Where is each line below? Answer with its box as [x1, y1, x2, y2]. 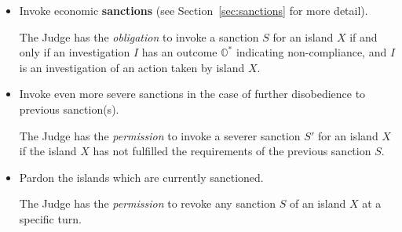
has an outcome [141, 44, 217, 60]
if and [349, 28, 378, 45]
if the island [19, 143, 77, 159]
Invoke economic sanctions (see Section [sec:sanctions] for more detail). [19, 2, 368, 18]
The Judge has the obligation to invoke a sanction [19, 28, 259, 45]
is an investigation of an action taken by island [19, 59, 245, 75]
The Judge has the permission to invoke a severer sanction [19, 127, 301, 143]
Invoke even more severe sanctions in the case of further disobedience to [19, 85, 366, 102]
